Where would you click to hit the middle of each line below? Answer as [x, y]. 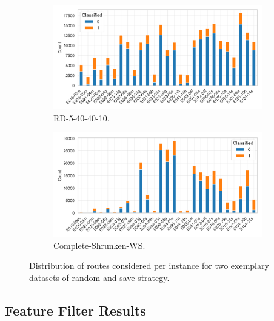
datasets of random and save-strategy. [99, 277]
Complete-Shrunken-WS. [99, 245]
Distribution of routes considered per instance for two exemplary [149, 265]
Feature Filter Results [75, 310]
